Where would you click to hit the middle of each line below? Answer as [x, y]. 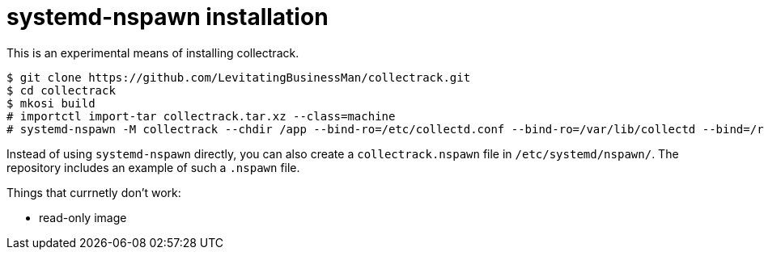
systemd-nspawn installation [168, 17]
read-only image [83, 217]
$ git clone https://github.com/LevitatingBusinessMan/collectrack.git [239, 77]
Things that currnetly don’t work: [94, 192]
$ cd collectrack [61, 90]
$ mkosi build [51, 103]
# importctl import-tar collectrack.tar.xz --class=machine [201, 116]
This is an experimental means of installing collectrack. [153, 52]
